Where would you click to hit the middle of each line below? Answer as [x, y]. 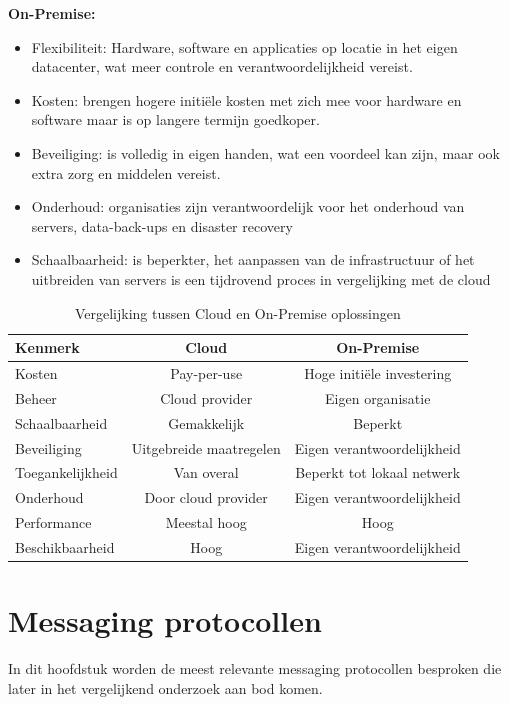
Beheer [36, 397]
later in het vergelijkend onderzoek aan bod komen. [165, 687]
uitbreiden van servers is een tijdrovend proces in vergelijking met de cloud [261, 278]
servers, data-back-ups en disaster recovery [162, 225]
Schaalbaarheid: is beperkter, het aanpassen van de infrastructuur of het [253, 259]
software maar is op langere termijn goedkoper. [175, 119]
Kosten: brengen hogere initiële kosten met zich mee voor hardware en [246, 99]
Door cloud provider [206, 497]
